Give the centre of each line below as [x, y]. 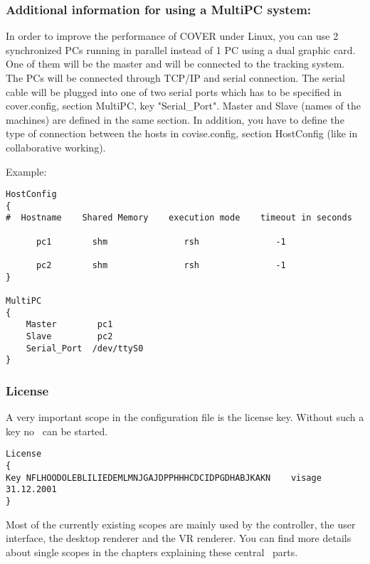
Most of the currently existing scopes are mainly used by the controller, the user [181, 524]
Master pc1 [69, 325]
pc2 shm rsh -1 [161, 266]
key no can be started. [57, 431]
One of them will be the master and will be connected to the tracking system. [175, 64]
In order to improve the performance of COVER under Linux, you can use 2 [172, 36]
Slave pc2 [69, 337]
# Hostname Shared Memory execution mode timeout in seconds [179, 218]
